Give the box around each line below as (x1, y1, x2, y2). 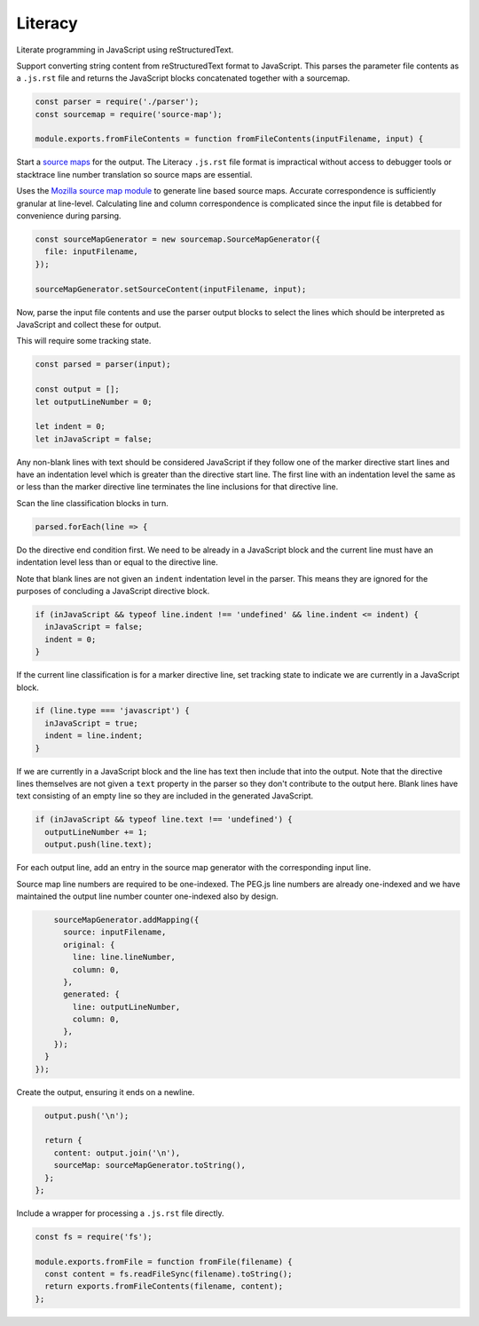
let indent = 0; (35, 422, 106, 432)
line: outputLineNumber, (72, 1002, 181, 1012)
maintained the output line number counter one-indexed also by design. (16, 891, 279, 901)
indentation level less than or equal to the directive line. (16, 557, 218, 568)
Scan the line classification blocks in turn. (16, 497, 169, 508)
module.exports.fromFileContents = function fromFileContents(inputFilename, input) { (35, 134, 424, 144)
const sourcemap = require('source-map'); (35, 109, 223, 119)
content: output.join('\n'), (53, 1147, 181, 1158)
